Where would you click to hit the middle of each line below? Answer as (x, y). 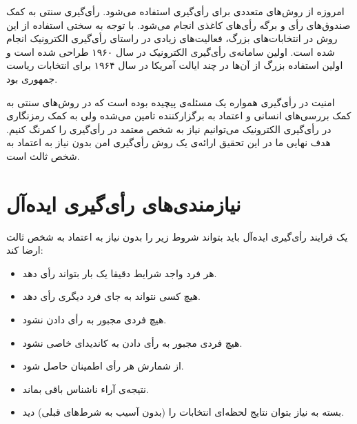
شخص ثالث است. (43, 155)
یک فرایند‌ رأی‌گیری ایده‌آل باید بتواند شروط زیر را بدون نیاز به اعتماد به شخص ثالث (177, 236)
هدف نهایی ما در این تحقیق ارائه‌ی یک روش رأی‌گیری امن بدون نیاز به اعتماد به (169, 142)
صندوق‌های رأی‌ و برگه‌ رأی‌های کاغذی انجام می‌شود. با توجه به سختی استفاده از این (178, 24)
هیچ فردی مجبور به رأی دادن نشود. (94, 320)
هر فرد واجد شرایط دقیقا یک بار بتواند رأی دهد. (120, 273)
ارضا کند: (25, 250)
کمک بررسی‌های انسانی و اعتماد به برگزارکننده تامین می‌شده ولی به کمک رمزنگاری (179, 115)
